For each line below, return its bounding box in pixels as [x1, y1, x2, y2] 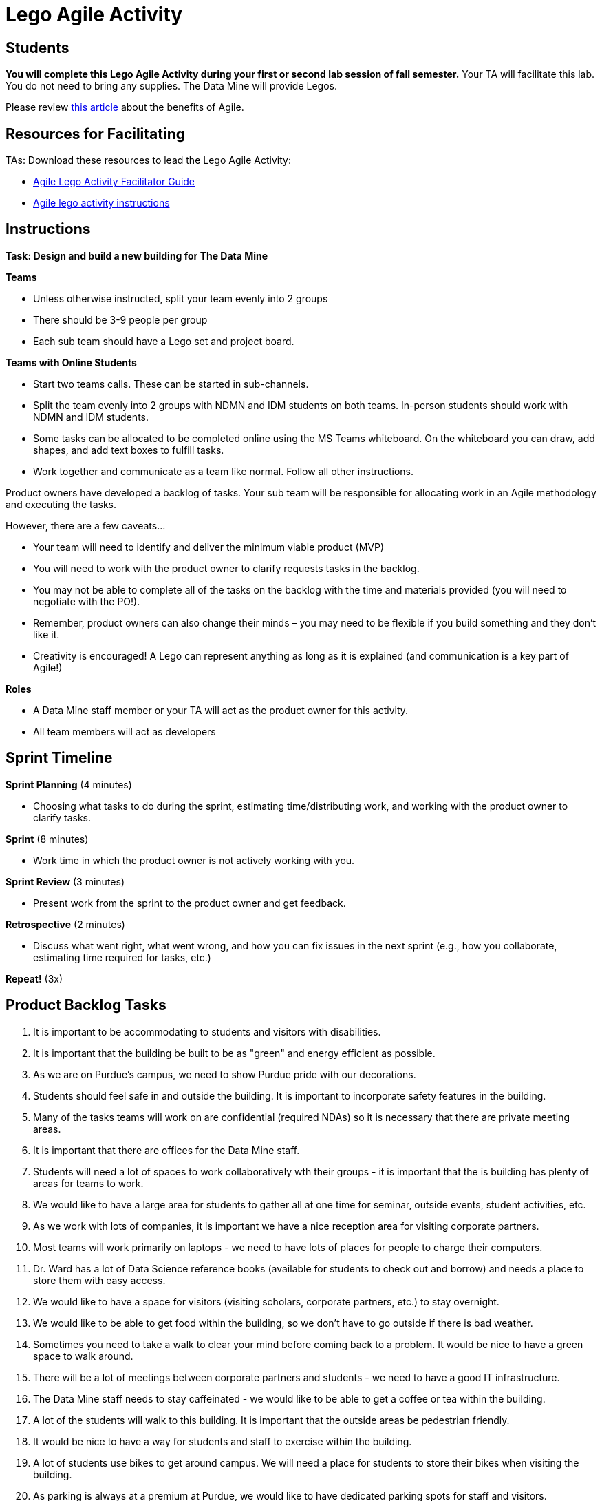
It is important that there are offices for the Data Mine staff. [33, 1144, 300, 1156]
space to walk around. [33, 1350, 133, 1362]
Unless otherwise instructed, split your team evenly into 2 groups [33, 292, 328, 304]
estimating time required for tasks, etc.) [33, 951, 211, 963]
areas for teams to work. [33, 1177, 144, 1189]
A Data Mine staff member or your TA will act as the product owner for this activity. [33, 704, 409, 716]
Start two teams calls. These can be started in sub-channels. [33, 377, 309, 390]
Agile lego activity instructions [33, 197, 170, 209]
